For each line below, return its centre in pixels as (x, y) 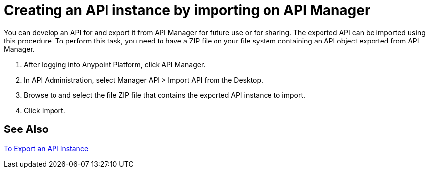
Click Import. (45, 110)
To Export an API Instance (46, 148)
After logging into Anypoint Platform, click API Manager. (115, 64)
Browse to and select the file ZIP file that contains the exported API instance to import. (164, 95)
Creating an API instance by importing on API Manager (187, 10)
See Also (26, 129)
